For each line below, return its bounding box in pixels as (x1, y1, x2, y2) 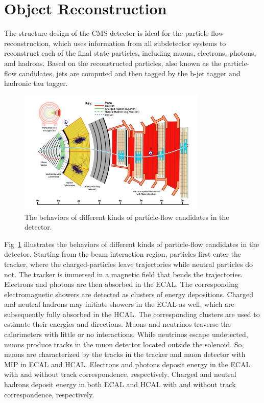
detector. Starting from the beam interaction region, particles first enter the (4, 249, 242, 259)
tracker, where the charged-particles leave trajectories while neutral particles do (4, 258, 253, 269)
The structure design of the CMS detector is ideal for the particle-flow (4, 28, 224, 38)
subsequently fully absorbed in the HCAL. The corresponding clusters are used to (4, 308, 260, 319)
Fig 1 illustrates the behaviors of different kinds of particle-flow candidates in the (4, 238, 259, 249)
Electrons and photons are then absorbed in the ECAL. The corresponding (4, 279, 238, 289)
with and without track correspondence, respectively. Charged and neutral (4, 369, 236, 379)
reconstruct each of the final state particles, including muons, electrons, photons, (4, 48, 256, 58)
